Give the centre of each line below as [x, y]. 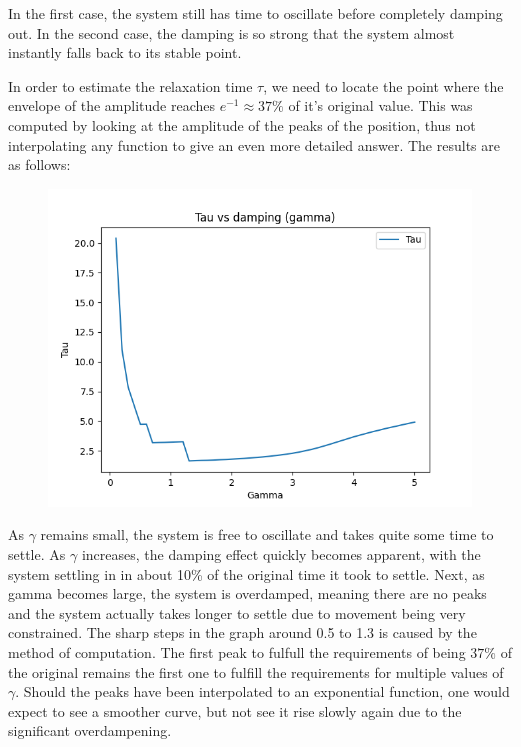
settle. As [37, 553]
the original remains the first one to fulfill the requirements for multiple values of [256, 671]
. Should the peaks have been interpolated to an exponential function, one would [262, 691]
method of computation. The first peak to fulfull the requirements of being [237, 651]
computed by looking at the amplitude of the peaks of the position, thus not [242, 124]
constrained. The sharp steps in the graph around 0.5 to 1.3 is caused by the [242, 632]
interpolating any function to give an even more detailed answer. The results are [254, 144]
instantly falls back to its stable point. [125, 52]
